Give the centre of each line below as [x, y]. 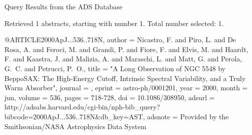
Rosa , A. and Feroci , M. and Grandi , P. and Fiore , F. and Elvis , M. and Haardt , [126, 49]
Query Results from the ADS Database [64, 6]
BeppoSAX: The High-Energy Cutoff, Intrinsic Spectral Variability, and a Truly [125, 78]
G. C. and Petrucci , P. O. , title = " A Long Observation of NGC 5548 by [115, 68]
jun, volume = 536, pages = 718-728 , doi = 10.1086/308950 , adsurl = [110, 97]
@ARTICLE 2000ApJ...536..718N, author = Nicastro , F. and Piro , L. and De [120, 40]
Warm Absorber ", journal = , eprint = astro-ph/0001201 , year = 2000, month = [126, 88]
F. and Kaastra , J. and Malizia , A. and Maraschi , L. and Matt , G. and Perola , [123, 59]
